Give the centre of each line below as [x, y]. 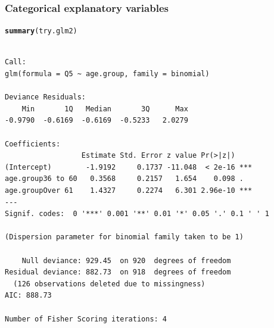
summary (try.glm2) [41, 31]
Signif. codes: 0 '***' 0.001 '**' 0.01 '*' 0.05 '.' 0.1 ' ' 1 [137, 214]
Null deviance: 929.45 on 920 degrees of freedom [126, 260]
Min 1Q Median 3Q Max [105, 109]
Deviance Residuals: [46, 97]
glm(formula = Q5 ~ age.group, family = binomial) [107, 74]
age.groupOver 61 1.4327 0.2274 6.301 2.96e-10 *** [129, 190]
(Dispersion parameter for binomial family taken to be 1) [124, 237]
